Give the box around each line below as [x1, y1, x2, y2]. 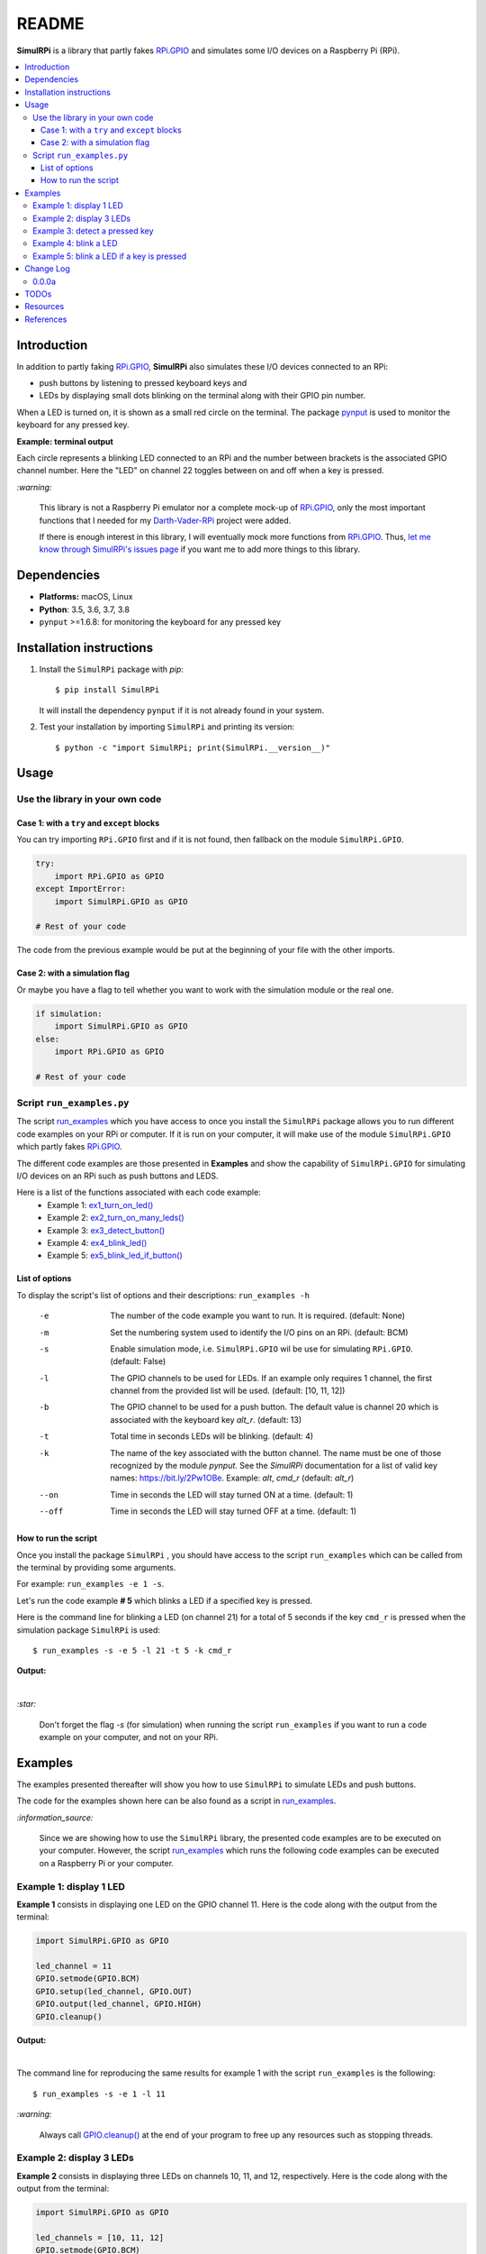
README [16, 14, 85, 33]
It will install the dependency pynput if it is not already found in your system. [39, 704, 325, 716]
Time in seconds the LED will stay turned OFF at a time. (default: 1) [110, 1506, 357, 1516]
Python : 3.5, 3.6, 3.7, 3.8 [39, 604, 130, 615]
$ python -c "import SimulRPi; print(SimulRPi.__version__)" [55, 742, 330, 753]
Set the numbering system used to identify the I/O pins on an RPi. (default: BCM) [110, 1326, 409, 1338]
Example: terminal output [16, 435, 114, 446]
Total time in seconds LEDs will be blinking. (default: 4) [110, 1431, 314, 1442]
